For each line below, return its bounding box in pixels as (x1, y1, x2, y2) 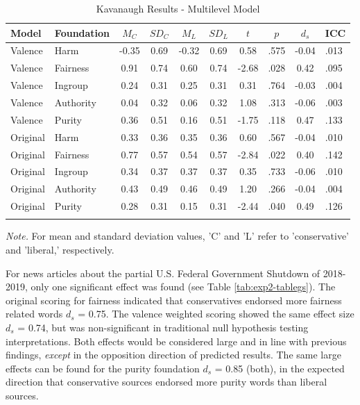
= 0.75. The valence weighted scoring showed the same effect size (78, 306, 354, 321)
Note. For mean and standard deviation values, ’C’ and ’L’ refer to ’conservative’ (6, 229, 350, 243)
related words (6, 306, 63, 321)
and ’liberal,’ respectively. (6, 242, 114, 256)
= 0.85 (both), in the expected (214, 361, 345, 375)
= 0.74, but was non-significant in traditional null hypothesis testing (17, 320, 309, 334)
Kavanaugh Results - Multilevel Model (96, 1, 260, 15)
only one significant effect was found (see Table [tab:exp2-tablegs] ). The (31, 279, 336, 294)
